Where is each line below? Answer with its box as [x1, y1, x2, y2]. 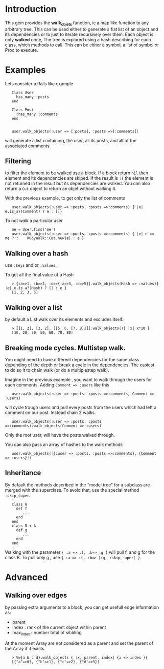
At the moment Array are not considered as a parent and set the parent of [5, 640, 154, 646]
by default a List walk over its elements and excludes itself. [5, 317, 124, 322]
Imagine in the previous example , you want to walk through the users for [5, 377, 152, 382]
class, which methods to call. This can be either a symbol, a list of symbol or [5, 42, 159, 48]
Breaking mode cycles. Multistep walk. [5, 344, 126, 352]
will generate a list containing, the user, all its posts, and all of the [5, 137, 137, 143]
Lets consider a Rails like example [5, 80, 73, 87]
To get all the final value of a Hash [5, 272, 74, 278]
